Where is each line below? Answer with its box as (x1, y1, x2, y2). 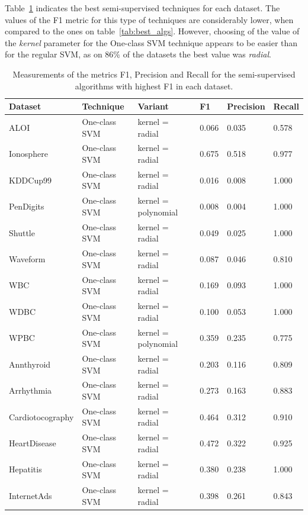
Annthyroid (9, 358, 51, 370)
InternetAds (9, 489, 52, 501)
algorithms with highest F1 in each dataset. (75, 79, 233, 92)
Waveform (9, 252, 46, 265)
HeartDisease (9, 437, 56, 449)
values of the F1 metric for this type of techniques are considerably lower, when (5, 13, 294, 25)
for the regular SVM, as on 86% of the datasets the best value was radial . (5, 48, 271, 60)
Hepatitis (9, 463, 42, 475)
